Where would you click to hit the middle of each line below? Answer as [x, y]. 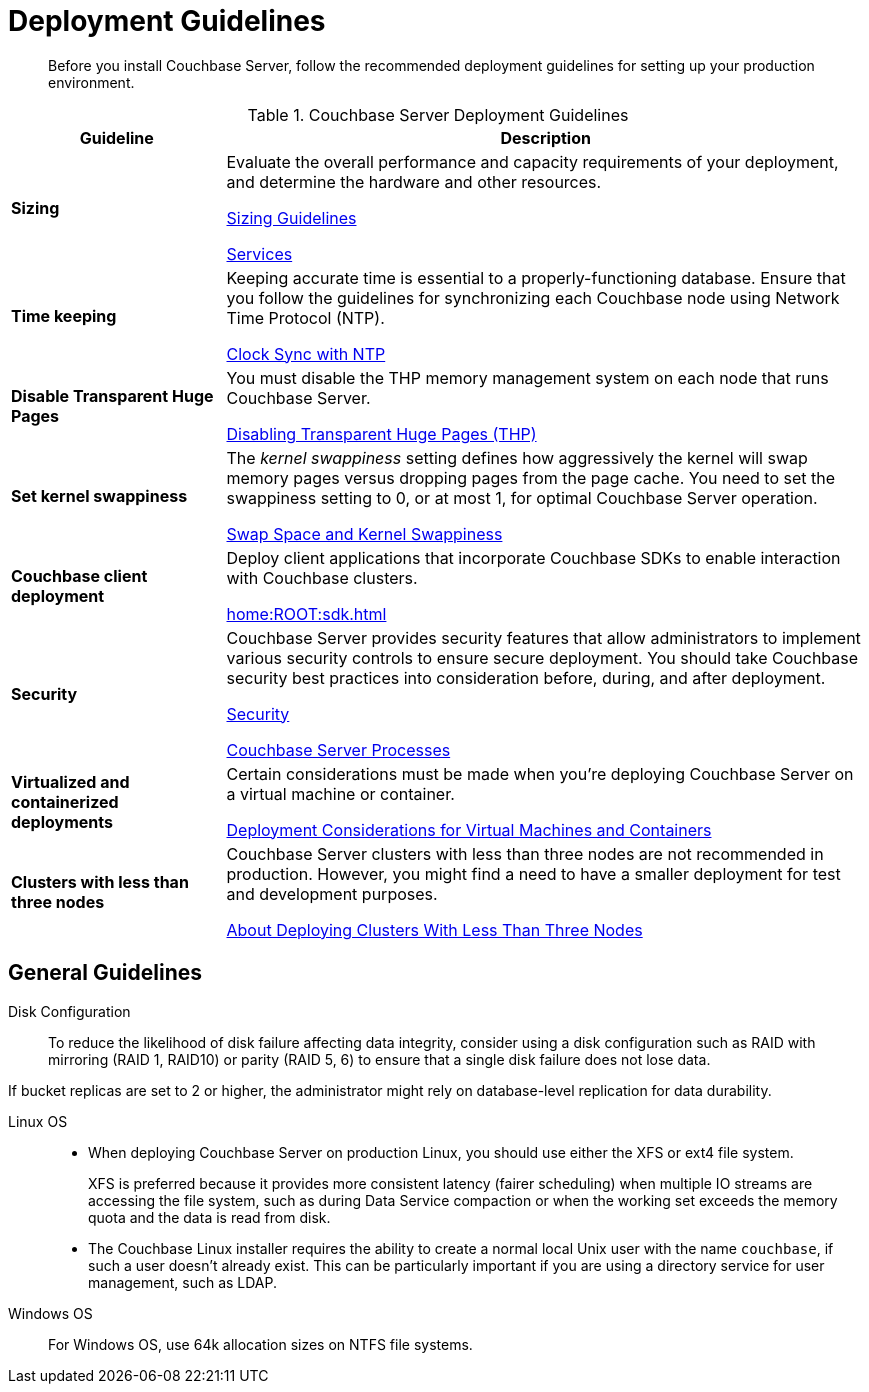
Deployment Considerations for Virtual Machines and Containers [469, 829]
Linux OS [38, 1121]
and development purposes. [332, 893]
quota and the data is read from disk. [209, 1217]
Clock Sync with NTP [306, 353]
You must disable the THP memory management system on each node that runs [527, 377]
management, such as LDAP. [183, 1282]
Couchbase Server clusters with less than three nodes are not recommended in [525, 853]
